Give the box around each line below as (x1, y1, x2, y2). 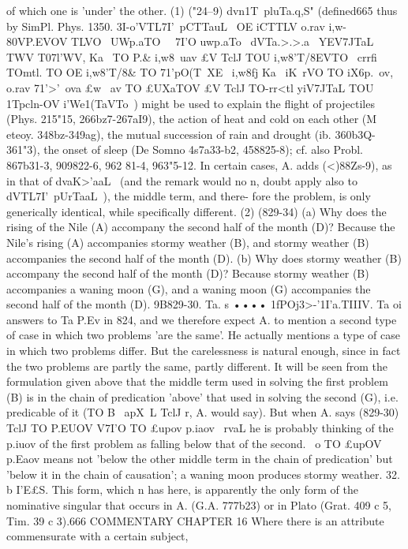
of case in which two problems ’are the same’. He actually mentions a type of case (6, 327, 400, 343)
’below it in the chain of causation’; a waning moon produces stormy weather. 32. (6, 465, 400, 482)
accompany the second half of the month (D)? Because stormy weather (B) (6, 265, 369, 282)
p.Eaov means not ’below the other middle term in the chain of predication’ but (6, 450, 393, 467)
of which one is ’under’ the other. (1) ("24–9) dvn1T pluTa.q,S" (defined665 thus (6, 2, 398, 18)
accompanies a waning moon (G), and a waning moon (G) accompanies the (6, 280, 371, 297)
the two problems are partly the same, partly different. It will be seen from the (6, 357, 388, 374)
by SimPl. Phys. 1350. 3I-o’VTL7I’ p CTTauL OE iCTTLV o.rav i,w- (6, 17, 347, 34)
